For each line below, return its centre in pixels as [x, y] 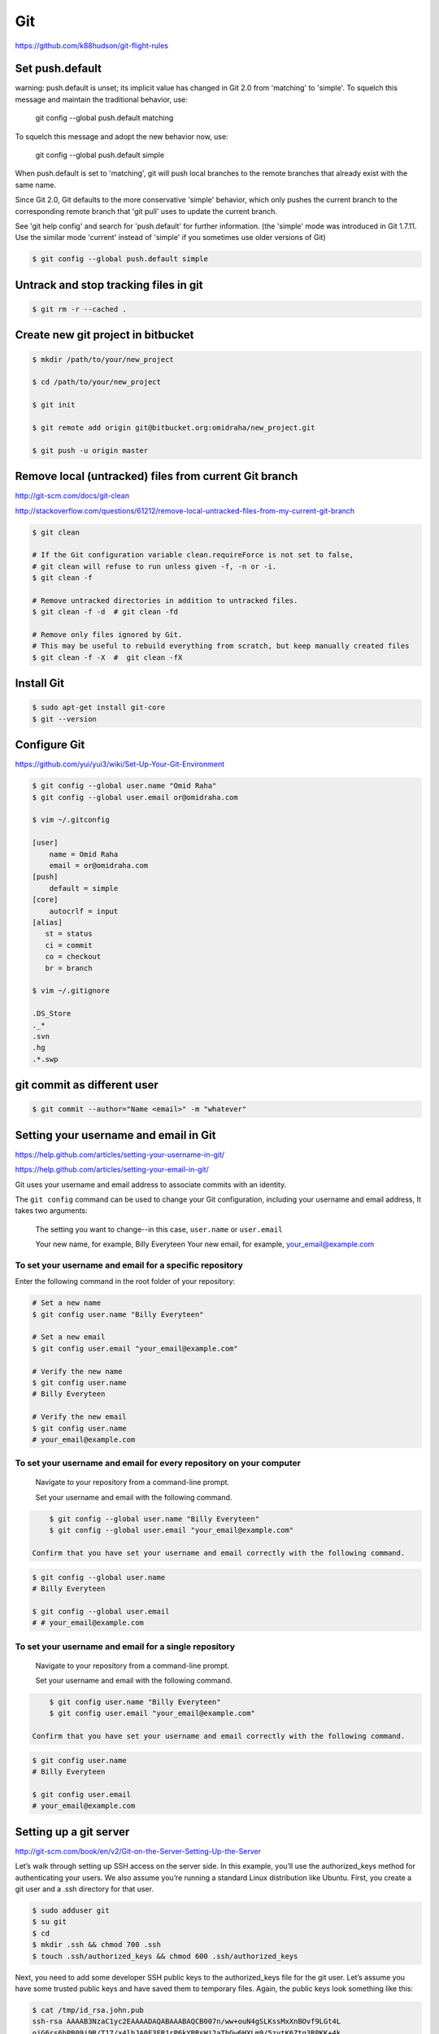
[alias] [47, 922]
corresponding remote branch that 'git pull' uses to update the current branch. [146, 211]
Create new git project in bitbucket [104, 335]
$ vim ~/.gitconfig [71, 820]
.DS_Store [52, 1014]
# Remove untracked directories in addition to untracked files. [165, 600]
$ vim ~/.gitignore [71, 991]
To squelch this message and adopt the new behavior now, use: [122, 136]
